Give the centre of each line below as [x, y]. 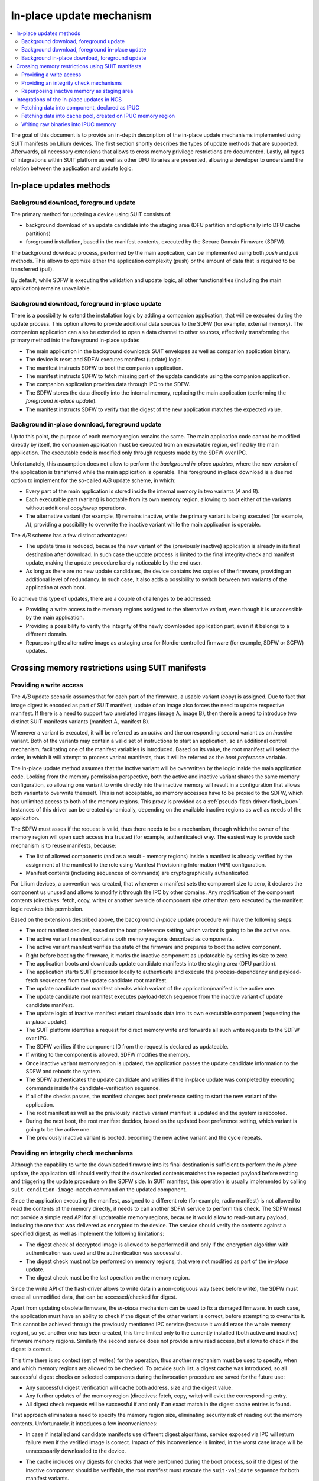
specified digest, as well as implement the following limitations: [88, 1234]
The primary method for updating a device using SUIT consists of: [91, 214]
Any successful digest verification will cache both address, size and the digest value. [129, 1388]
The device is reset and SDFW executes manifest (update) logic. [104, 360]
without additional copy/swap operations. [76, 508]
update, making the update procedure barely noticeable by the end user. [114, 563]
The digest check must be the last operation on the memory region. [108, 1278]
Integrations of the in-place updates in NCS [69, 99]
